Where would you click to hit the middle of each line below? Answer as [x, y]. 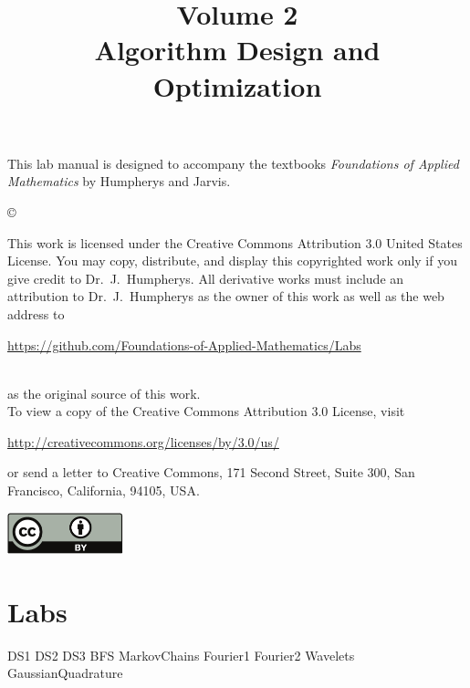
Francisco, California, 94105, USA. [104, 490]
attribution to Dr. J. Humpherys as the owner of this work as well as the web [226, 296]
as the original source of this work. [104, 393]
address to [36, 313]
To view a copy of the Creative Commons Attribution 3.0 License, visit [206, 411]
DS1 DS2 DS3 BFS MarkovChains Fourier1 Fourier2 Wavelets [181, 655]
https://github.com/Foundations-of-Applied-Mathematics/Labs [184, 344]
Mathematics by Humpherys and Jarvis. [119, 181]
